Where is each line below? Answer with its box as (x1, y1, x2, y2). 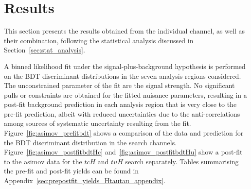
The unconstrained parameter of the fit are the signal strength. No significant (4, 80, 235, 90)
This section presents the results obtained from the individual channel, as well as (4, 26, 245, 36)
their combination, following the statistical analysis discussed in (4, 35, 194, 45)
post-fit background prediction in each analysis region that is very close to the (4, 99, 237, 109)
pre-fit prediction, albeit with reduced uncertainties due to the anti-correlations (4, 108, 240, 119)
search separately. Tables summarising (125, 156, 239, 166)
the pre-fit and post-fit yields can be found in (4, 166, 139, 176)
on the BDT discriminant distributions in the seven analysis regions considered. (4, 70, 241, 81)
